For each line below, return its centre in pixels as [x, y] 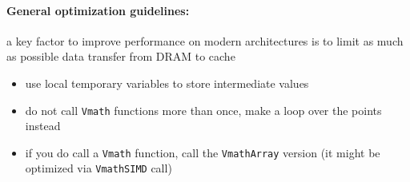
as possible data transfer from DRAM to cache [121, 56]
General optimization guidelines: [98, 10]
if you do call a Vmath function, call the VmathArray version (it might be [203, 152]
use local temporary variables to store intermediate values [167, 83]
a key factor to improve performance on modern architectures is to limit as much [205, 40]
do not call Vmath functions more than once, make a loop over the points [203, 110]
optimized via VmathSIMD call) [98, 168]
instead [43, 126]
